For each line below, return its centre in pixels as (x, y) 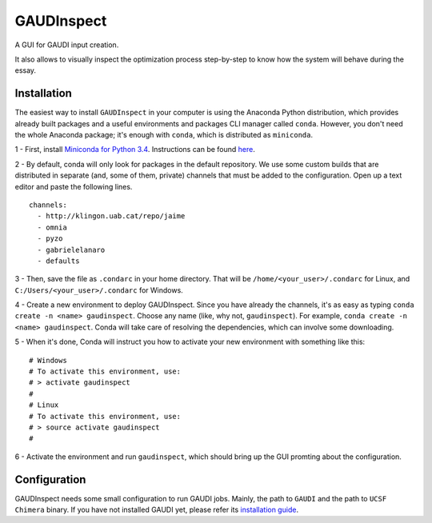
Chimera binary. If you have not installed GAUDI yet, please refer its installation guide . (157, 510)
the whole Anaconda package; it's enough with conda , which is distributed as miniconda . (164, 135)
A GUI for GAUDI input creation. (67, 45)
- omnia (52, 227)
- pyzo (50, 239)
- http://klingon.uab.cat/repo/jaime (111, 216)
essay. (25, 70)
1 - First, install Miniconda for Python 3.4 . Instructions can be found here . (135, 150)
